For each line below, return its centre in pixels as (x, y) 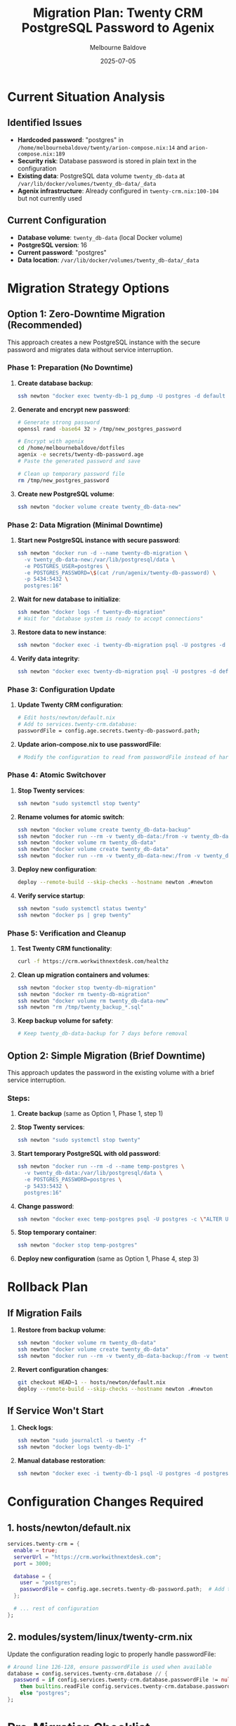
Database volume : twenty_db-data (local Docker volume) (100, 237)
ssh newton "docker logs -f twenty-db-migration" (92, 612)
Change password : (46, 1206)
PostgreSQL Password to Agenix (118, 28)
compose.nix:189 (41, 154)
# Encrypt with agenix (51, 441)
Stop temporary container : (57, 1233)
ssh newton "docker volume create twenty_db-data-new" (99, 507)
